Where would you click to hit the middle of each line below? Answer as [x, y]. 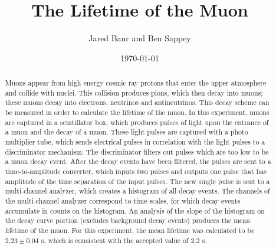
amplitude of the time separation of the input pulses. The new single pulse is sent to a [137, 181]
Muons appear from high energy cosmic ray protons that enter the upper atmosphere [136, 83]
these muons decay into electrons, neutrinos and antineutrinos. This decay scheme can [137, 102]
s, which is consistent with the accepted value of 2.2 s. [124, 240]
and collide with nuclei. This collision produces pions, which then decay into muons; [134, 92]
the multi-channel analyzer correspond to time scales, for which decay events [123, 200]
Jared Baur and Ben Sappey [140, 38]
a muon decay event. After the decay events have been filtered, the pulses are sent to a [138, 161]
